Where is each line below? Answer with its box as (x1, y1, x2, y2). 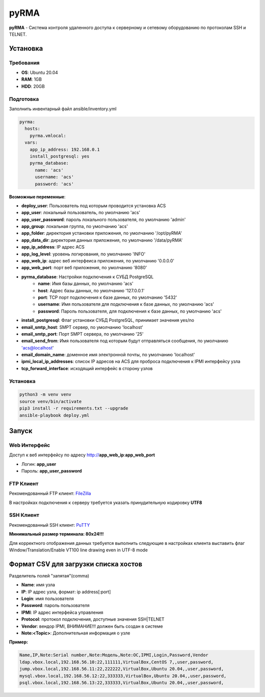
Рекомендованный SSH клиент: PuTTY (9, 522, 90, 528)
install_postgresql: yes (29, 153, 90, 159)
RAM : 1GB (21, 76, 42, 82)
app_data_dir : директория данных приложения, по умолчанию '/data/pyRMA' (21, 237, 183, 243)
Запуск (9, 427, 33, 435)
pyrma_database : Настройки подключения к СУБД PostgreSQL (21, 274, 154, 280)
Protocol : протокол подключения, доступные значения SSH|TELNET (21, 616, 164, 622)
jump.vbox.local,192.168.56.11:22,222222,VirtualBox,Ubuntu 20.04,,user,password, (19, 666, 224, 672)
